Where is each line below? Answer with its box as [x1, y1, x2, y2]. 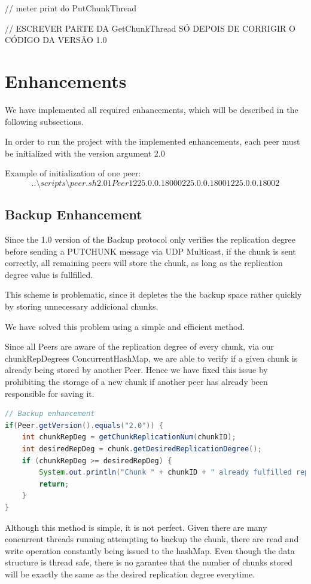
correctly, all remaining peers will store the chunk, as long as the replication [5, 256, 283, 269]
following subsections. [5, 115, 84, 127]
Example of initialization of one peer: [5, 167, 141, 179]
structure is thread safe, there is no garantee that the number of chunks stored [5, 556, 292, 568]
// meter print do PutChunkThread [5, 2, 137, 14]
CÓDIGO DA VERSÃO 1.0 [5, 33, 107, 46]
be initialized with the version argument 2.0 [5, 146, 165, 159]
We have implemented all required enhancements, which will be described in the [5, 103, 298, 115]
